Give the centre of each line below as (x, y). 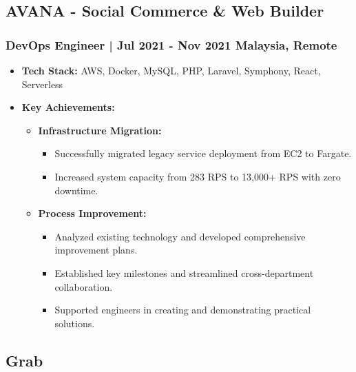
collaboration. (84, 286)
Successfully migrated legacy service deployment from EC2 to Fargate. (203, 153)
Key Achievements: (68, 107)
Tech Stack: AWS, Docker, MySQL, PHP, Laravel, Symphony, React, (171, 70)
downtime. (76, 190)
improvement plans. (96, 250)
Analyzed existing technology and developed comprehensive (180, 236)
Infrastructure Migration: (100, 130)
